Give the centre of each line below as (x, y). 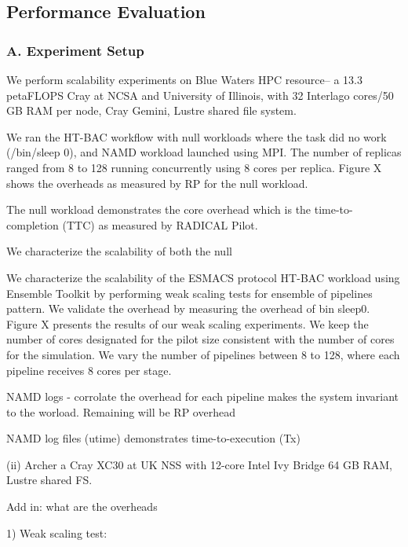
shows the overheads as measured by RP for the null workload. (157, 183)
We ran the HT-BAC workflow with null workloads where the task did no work (197, 136)
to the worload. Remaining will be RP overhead (121, 411)
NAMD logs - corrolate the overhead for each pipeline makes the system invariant (202, 396)
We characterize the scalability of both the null (119, 251)
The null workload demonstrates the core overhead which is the (159, 209)
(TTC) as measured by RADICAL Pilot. (160, 224)
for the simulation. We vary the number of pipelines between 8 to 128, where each (203, 354)
